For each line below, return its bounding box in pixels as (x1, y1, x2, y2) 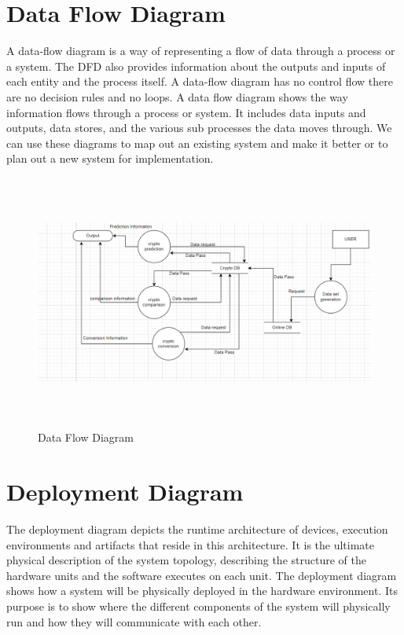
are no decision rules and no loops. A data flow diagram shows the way (6, 88, 348, 105)
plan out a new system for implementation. (6, 150, 214, 167)
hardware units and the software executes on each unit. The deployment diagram (6, 567, 397, 583)
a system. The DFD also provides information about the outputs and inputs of (6, 57, 386, 74)
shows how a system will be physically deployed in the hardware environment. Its (6, 582, 398, 599)
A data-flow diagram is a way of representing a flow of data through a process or (6, 42, 395, 59)
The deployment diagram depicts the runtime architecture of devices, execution (6, 520, 388, 537)
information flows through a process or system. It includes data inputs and (6, 104, 366, 120)
